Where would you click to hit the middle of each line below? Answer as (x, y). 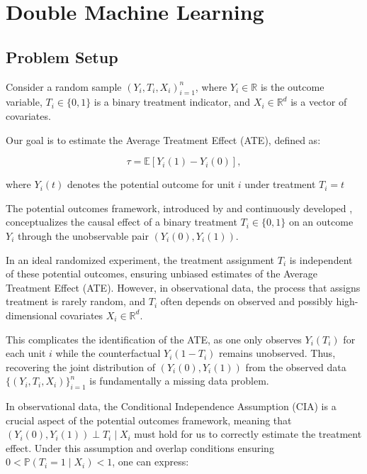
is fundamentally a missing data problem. (179, 381)
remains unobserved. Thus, (277, 353)
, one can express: (151, 462)
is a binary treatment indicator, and (172, 102)
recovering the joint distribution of (81, 366)
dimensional (32, 315)
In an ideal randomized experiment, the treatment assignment (140, 259)
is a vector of (319, 102)
